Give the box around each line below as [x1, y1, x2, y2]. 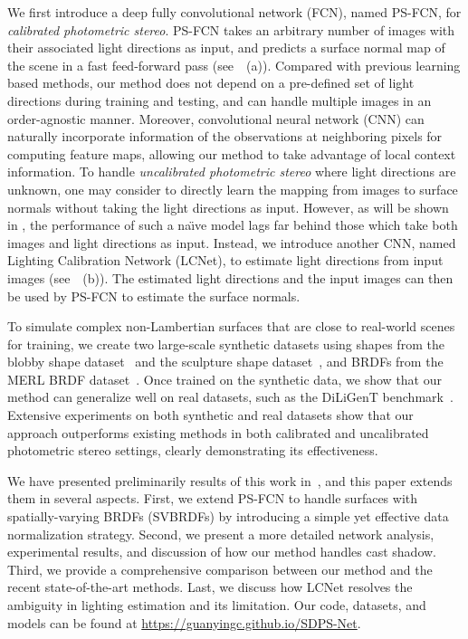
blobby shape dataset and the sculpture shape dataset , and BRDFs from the [7, 352, 444, 371]
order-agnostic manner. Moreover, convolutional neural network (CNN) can [7, 109, 425, 128]
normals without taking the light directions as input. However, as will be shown [7, 197, 449, 216]
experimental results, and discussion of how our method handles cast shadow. [7, 542, 437, 561]
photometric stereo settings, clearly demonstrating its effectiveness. [7, 441, 378, 460]
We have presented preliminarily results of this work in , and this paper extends [7, 471, 453, 490]
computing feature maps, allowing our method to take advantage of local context [7, 144, 456, 163]
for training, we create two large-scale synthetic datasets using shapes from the [7, 334, 444, 353]
